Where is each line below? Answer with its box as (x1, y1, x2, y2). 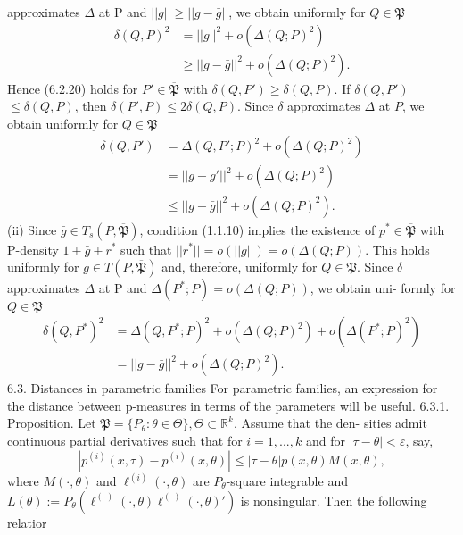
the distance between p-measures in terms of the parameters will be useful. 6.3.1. (7, 396, 450, 414)
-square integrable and (226, 472, 348, 489)
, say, (405, 431, 434, 449)
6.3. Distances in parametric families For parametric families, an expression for (7, 379, 438, 397)
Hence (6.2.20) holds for (7, 79, 138, 97)
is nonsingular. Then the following (240, 490, 427, 509)
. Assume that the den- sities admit (233, 414, 427, 432)
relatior (7, 513, 47, 531)
